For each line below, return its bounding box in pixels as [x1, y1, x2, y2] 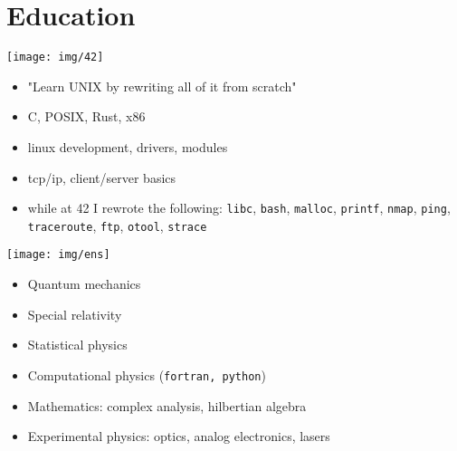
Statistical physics [27, 335, 128, 354]
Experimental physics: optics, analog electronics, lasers [27, 427, 330, 446]
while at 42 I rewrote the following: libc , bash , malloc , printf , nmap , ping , [27, 198, 451, 217]
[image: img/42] [6, 51, 104, 64]
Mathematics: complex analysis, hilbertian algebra [27, 396, 307, 415]
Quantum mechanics [27, 274, 141, 293]
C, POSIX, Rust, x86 [27, 107, 146, 126]
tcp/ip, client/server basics [27, 168, 176, 187]
